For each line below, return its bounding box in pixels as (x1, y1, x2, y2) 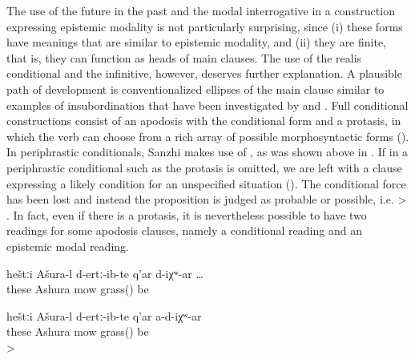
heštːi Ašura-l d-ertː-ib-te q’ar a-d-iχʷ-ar (6, 307, 202, 324)
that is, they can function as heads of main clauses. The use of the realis (6, 49, 362, 66)
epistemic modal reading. (6, 237, 129, 254)
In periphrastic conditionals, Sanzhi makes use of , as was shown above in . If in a (6, 143, 409, 160)
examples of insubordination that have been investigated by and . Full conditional (6, 96, 409, 113)
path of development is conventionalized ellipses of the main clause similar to (6, 80, 385, 97)
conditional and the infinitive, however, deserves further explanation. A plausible (6, 65, 402, 82)
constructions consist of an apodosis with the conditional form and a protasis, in (6, 112, 401, 129)
